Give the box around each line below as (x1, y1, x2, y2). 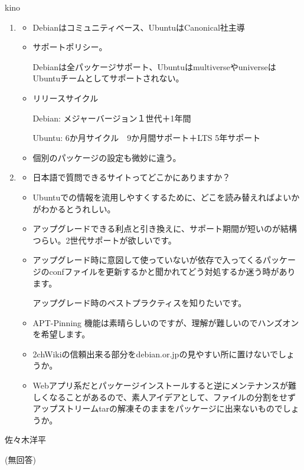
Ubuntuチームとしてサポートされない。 (32, 72, 184, 84)
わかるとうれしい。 (41, 202, 116, 215)
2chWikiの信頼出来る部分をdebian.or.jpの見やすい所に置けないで (32, 347, 278, 360)
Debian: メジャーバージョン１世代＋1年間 (32, 111, 191, 124)
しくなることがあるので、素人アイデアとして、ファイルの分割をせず (32, 390, 296, 403)
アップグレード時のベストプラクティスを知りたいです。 (32, 297, 247, 309)
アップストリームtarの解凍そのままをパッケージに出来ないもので (32, 402, 283, 415)
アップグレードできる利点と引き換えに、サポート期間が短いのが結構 (32, 222, 297, 235)
